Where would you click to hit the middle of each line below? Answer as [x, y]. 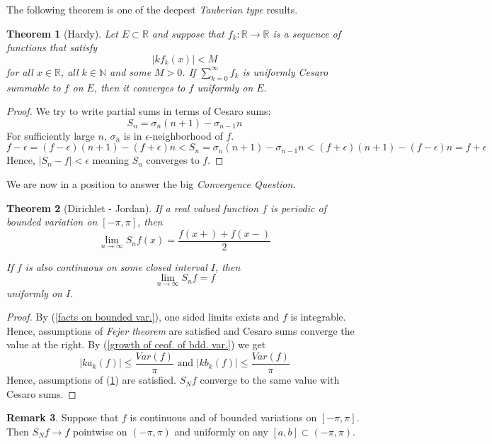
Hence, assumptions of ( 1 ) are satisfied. [91, 380]
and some [131, 71]
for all [20, 71]
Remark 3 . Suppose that [63, 417]
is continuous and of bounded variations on [223, 417]
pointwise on [100, 431]
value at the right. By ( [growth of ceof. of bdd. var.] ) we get [136, 344]
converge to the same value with [270, 380]
